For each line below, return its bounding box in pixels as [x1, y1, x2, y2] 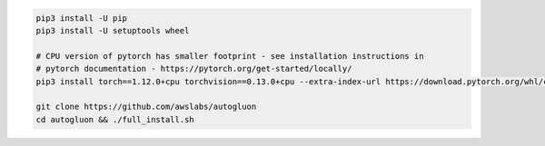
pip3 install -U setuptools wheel [35, 25, 190, 35]
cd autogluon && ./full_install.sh [35, 114, 194, 124]
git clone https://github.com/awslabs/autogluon [35, 102, 257, 112]
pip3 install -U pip [35, 13, 127, 23]
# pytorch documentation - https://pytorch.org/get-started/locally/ [35, 63, 352, 74]
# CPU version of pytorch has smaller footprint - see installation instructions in [35, 51, 424, 61]
